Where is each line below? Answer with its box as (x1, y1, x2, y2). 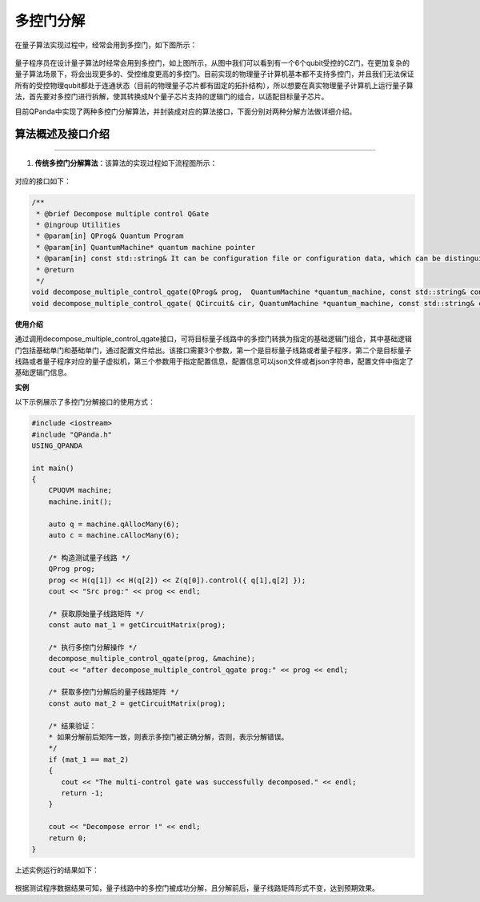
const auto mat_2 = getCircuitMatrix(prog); (48, 699, 226, 708)
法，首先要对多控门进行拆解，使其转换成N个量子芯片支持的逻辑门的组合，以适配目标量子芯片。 (14, 92, 329, 102)
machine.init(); (48, 497, 112, 506)
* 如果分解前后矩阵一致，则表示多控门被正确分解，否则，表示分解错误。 (48, 733, 289, 742)
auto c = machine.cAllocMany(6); (48, 531, 180, 540)
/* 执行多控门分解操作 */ (48, 642, 138, 652)
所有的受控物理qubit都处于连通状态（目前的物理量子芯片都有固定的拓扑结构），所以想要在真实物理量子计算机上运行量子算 (14, 80, 414, 90)
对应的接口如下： (14, 176, 71, 186)
